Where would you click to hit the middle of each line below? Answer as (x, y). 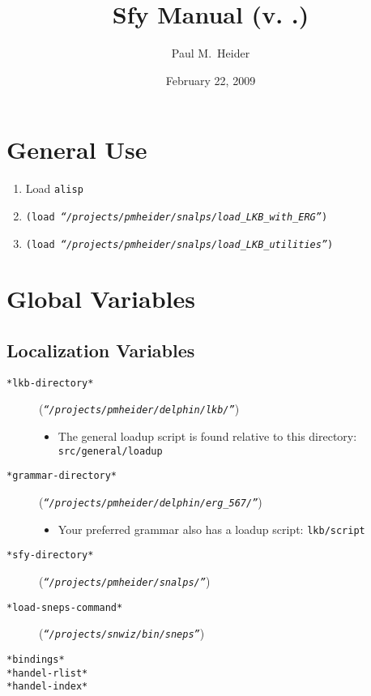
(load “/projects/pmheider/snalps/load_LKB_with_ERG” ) (177, 217)
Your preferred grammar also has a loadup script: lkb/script (211, 529)
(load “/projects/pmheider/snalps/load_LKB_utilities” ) (179, 244)
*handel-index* (47, 687)
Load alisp (54, 188)
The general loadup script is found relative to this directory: (207, 436)
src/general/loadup (110, 451)
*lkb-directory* (50, 383)
